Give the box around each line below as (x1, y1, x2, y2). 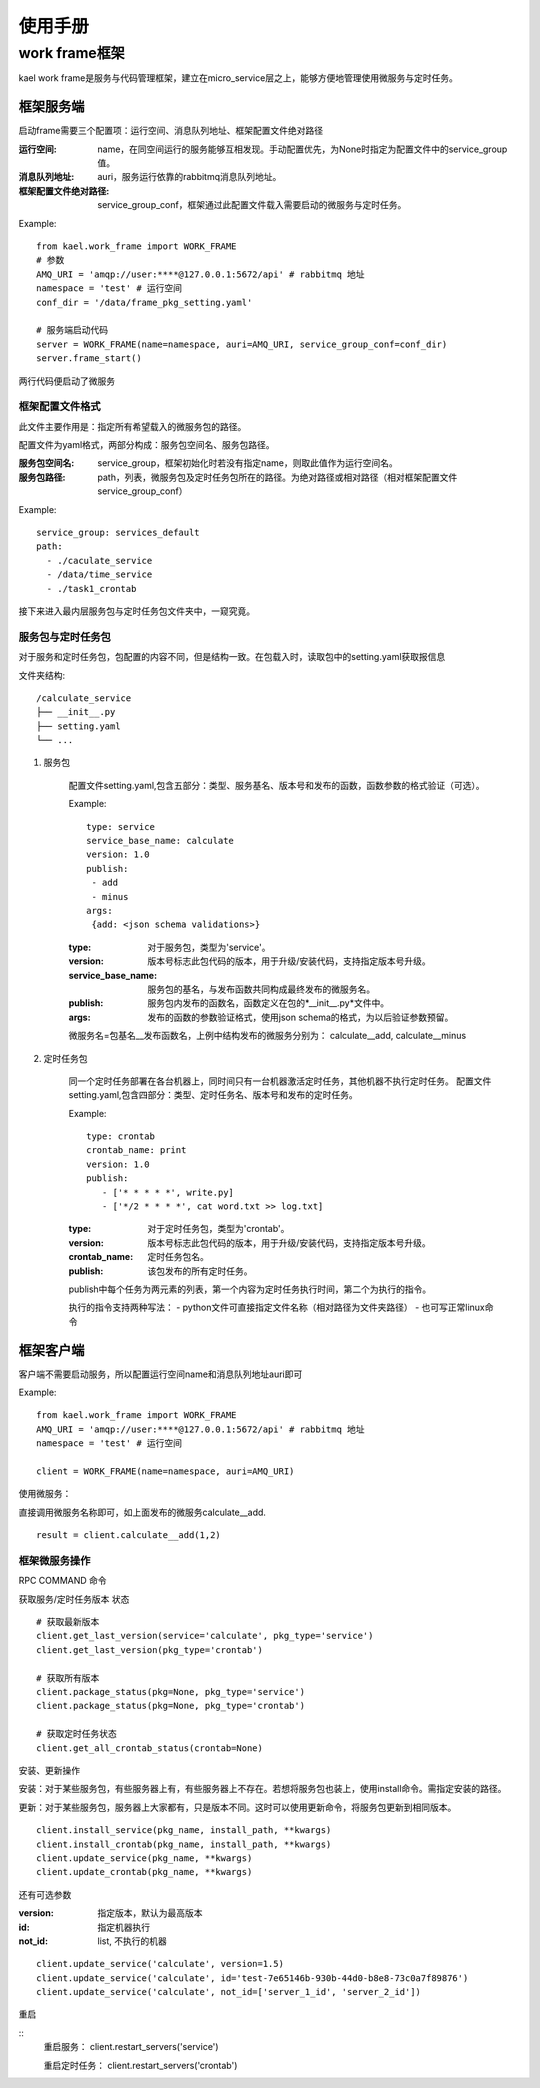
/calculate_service (36, 692, 132, 704)
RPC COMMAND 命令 (18, 1575, 107, 1587)
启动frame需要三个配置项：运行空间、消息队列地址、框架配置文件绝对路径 (18, 125, 324, 137)
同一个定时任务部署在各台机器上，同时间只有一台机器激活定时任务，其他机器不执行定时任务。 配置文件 (68, 1075, 492, 1087)
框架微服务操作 (18, 1553, 91, 1567)
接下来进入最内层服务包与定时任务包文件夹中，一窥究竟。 (18, 605, 255, 617)
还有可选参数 (18, 1888, 72, 1900)
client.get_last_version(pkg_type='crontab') (36, 1644, 264, 1655)
